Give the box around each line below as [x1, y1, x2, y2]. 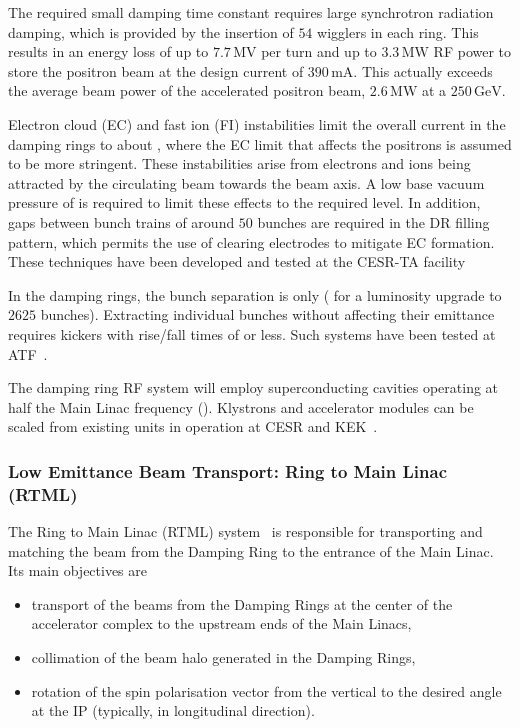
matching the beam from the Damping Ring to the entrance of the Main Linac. [8, 540, 494, 561]
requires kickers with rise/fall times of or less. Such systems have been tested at [8, 323, 496, 344]
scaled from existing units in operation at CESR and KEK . [8, 416, 378, 437]
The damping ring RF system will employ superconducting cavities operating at [8, 377, 499, 398]
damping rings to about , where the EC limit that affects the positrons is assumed [8, 133, 512, 154]
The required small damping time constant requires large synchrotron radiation [8, 2, 494, 22]
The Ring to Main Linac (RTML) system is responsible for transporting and [8, 521, 483, 542]
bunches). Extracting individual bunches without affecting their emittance [40, 304, 495, 325]
